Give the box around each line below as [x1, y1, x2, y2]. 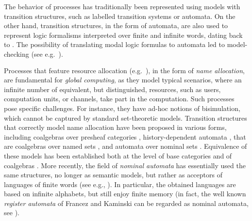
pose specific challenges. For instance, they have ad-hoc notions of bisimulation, [4, 103, 240, 113]
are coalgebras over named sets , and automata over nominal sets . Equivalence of [4, 141, 247, 151]
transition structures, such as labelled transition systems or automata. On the [4, 11, 235, 21]
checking [4, 48, 29, 59]
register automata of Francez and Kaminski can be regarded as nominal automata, [4, 198, 249, 208]
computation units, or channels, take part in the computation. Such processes [4, 94, 235, 104]
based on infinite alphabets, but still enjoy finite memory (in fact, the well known [4, 189, 246, 199]
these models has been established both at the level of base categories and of [4, 150, 232, 160]
